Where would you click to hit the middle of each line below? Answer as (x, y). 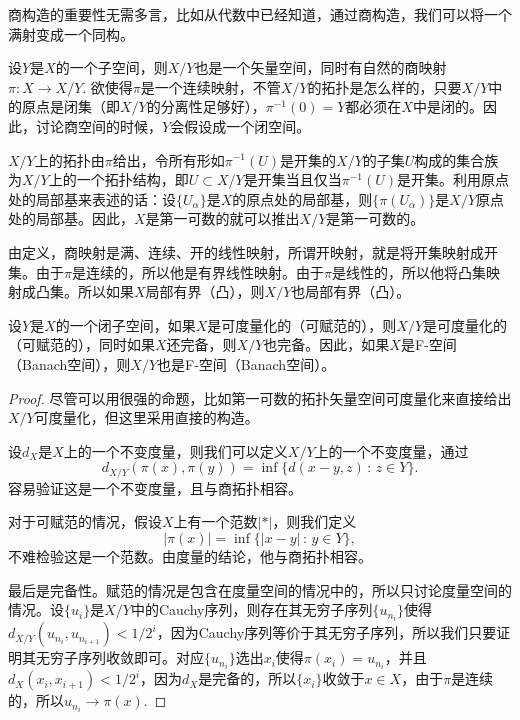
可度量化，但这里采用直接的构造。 (146, 417)
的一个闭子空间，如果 (125, 324)
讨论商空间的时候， (98, 125)
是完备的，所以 (247, 678)
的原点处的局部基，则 (302, 198)
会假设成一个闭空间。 (240, 125)
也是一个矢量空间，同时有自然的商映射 (320, 67)
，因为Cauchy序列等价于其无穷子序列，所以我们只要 (326, 632)
